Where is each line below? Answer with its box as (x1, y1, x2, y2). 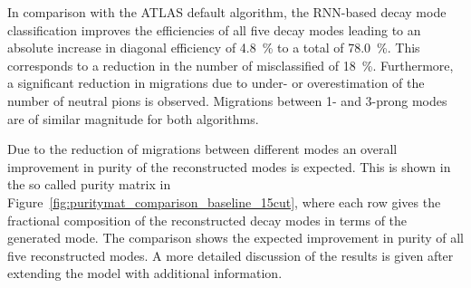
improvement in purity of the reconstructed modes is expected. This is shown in (7, 157, 451, 176)
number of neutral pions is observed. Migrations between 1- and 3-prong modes (7, 91, 447, 110)
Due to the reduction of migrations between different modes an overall (7, 139, 398, 158)
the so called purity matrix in (7, 175, 171, 194)
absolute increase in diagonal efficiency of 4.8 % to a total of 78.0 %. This (7, 38, 420, 57)
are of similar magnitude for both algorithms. (7, 109, 259, 128)
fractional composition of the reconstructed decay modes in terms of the (7, 210, 408, 229)
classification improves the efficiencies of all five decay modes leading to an (7, 20, 421, 39)
